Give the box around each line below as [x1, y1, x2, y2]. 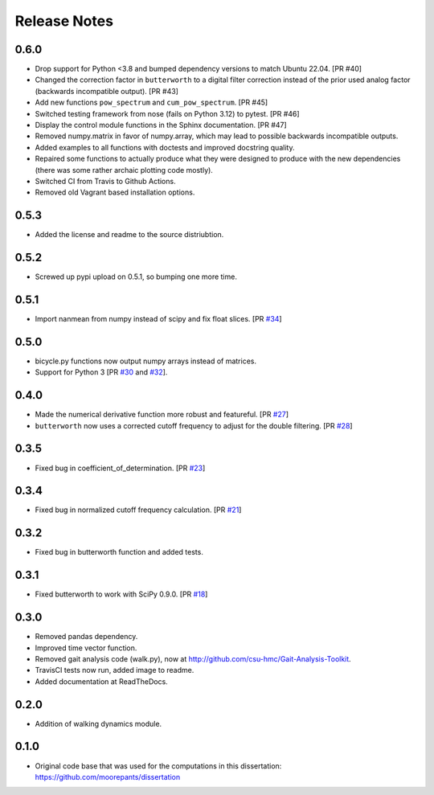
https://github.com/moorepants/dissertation [35, 772, 181, 781]
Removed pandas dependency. [35, 632, 138, 641]
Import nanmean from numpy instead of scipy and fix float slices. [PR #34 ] [35, 314, 282, 324]
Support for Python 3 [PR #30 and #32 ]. [35, 367, 168, 377]
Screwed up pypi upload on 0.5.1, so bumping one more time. [35, 272, 237, 281]
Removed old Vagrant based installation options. [35, 187, 195, 197]
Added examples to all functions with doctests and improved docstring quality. [35, 142, 295, 152]
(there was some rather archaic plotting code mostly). [35, 165, 213, 174]
